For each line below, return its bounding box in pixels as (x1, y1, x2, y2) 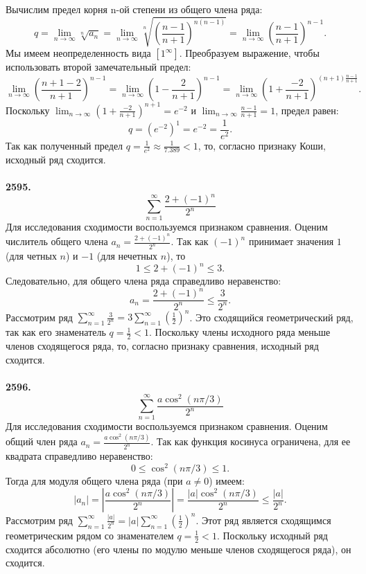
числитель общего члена (6, 234, 108, 249)
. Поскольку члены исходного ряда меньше (149, 325, 331, 339)
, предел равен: (275, 102, 339, 117)
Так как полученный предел (6, 138, 123, 152)
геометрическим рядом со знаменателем (6, 528, 174, 542)
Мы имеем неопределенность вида (6, 46, 151, 60)
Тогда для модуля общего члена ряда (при (6, 473, 183, 487)
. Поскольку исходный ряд (216, 528, 328, 542)
